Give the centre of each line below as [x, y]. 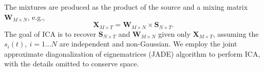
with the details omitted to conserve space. [72, 64]
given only [174, 33]
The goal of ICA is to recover [50, 33]
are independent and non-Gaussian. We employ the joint [148, 44]
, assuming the [236, 33]
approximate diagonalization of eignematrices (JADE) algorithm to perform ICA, [132, 53]
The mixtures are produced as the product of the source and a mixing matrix [126, 7]
